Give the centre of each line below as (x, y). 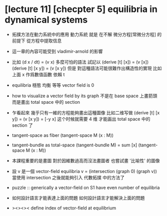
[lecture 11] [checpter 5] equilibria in (81, 9)
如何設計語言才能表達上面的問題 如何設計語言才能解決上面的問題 (78, 198)
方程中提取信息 (46, 41)
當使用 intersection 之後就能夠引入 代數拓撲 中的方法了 (68, 177)
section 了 (22, 125)
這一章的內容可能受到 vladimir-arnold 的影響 (57, 51)
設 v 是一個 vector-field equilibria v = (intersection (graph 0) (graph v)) (84, 171)
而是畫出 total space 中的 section (46, 102)
